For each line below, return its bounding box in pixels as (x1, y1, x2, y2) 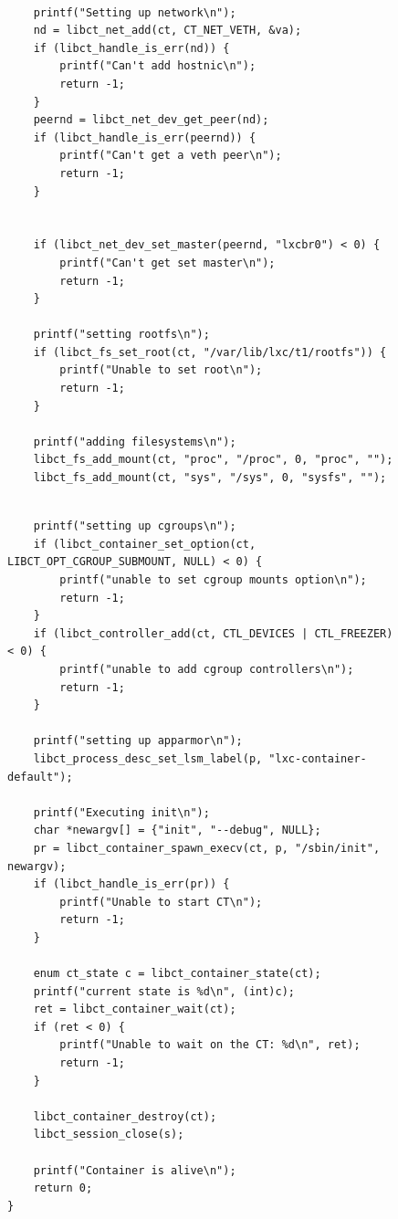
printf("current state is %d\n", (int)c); (33, 984, 295, 998)
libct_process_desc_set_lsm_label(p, (33, 751, 263, 765)
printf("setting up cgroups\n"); (33, 520, 236, 533)
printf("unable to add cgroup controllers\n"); (59, 662, 354, 676)
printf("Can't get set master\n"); (59, 256, 276, 269)
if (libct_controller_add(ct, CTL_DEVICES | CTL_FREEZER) (33, 626, 393, 640)
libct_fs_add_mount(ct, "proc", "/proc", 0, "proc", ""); (33, 453, 393, 467)
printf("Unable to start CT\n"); (59, 895, 263, 909)
